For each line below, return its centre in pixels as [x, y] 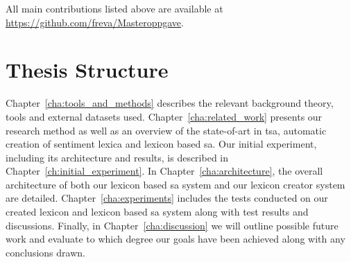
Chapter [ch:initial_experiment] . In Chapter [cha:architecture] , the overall [164, 171]
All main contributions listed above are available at [114, 8]
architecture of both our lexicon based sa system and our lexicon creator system [175, 184]
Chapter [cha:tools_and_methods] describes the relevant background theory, [170, 103]
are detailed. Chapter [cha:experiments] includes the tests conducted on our [167, 198]
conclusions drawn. [45, 252]
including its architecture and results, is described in [117, 157]
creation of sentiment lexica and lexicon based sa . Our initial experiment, [161, 144]
